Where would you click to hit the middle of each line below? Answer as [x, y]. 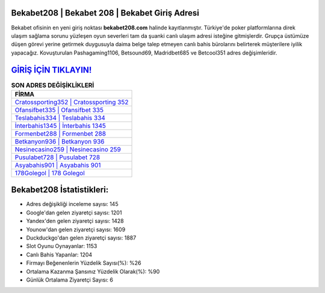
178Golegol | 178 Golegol [50, 173]
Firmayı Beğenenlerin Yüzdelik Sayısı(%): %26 [84, 263]
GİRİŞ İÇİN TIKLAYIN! [51, 70]
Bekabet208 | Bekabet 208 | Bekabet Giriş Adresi [105, 13]
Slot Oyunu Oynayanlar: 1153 [62, 246]
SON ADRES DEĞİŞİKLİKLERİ [53, 85]
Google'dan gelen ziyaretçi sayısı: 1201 [74, 213]
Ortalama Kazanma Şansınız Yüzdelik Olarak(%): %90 [93, 271]
